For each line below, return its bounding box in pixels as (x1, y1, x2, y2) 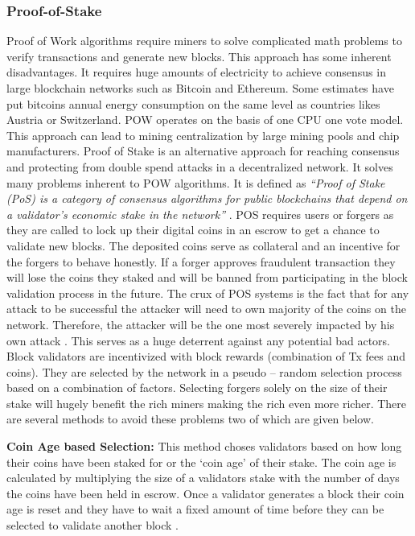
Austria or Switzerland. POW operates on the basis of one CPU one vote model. (6, 111, 404, 128)
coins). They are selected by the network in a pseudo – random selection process (6, 363, 402, 380)
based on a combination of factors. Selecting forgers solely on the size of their (6, 379, 388, 396)
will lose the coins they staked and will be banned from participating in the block (6, 269, 408, 286)
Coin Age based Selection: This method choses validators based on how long (6, 438, 402, 455)
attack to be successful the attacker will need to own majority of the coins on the (6, 300, 406, 317)
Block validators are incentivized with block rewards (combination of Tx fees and (6, 348, 406, 365)
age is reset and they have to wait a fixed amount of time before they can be (6, 501, 384, 517)
